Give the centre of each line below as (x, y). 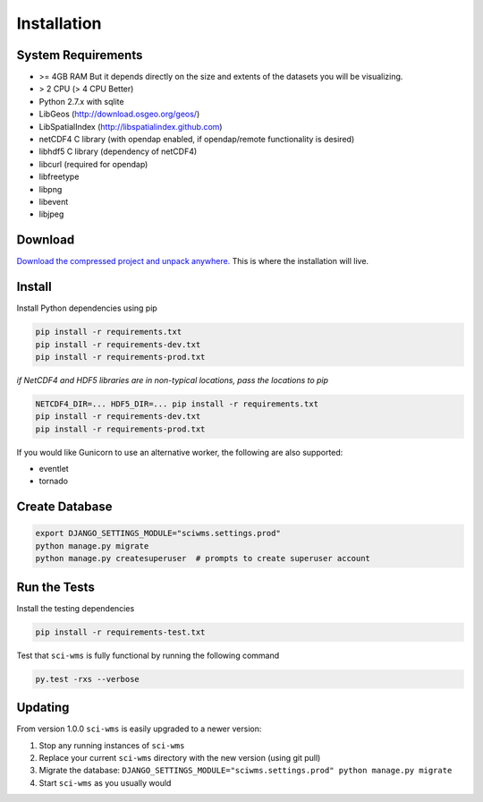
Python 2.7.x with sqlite (81, 101)
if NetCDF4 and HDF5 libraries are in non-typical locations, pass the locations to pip (173, 380)
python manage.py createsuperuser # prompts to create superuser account (203, 559)
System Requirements (80, 55)
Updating (43, 708)
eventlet (54, 469)
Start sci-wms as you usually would (105, 782)
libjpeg (51, 214)
